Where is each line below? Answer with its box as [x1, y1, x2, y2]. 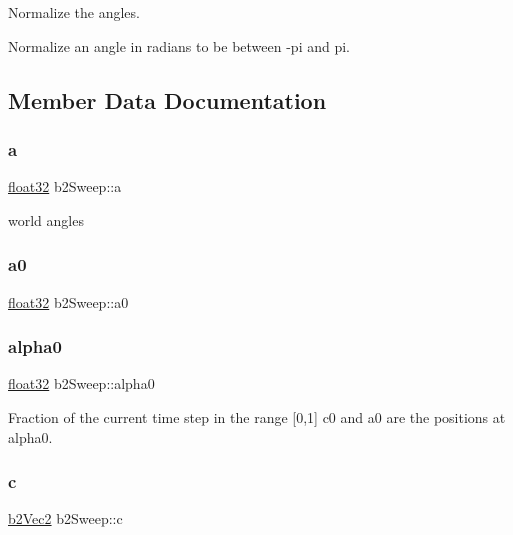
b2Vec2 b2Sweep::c [8, 508, 123, 529]
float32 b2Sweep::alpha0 [8, 373, 155, 394]
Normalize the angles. [8, 2, 140, 22]
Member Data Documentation [8, 84, 327, 115]
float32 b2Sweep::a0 [8, 291, 129, 312]
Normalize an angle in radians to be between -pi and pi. [8, 35, 350, 56]
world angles [8, 209, 84, 230]
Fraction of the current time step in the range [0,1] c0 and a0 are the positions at [8, 407, 506, 427]
